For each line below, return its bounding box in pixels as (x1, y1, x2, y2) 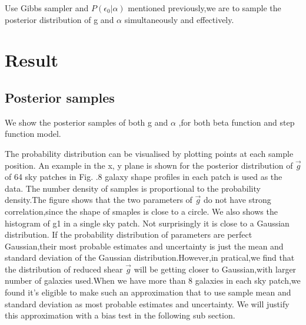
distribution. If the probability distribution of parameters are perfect (5, 228, 252, 241)
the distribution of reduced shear (5, 262, 123, 275)
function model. (5, 127, 61, 140)
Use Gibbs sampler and (5, 2, 89, 14)
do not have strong (204, 193, 271, 206)
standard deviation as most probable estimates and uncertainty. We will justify (5, 297, 290, 310)
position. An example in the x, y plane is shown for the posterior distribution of (5, 159, 293, 171)
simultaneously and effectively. (124, 13, 234, 25)
